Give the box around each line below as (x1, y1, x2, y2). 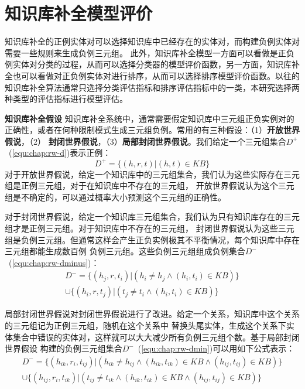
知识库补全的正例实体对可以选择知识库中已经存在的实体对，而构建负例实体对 (5, 35, 300, 47)
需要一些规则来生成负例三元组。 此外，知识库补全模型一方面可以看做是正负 (5, 46, 294, 59)
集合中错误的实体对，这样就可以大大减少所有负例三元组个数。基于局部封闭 (12, 330, 300, 343)
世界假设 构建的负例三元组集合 (5, 342, 122, 354)
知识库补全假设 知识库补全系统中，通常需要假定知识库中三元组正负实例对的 (5, 112, 294, 124)
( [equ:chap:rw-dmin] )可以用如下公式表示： (138, 342, 295, 354)
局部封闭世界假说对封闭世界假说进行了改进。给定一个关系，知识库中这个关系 (5, 308, 300, 320)
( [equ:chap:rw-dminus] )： (8, 256, 100, 268)
